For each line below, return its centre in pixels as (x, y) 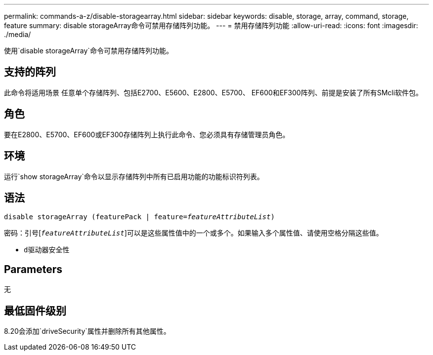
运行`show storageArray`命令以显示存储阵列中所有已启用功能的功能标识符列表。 (134, 176)
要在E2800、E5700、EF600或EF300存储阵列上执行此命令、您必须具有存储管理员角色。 (147, 134)
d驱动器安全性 (47, 250)
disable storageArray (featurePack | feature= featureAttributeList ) (139, 217)
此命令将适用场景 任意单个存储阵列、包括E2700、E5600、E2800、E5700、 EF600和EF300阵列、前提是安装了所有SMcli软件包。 (214, 92)
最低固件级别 (35, 311)
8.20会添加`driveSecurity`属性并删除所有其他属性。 (87, 331)
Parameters (33, 269)
